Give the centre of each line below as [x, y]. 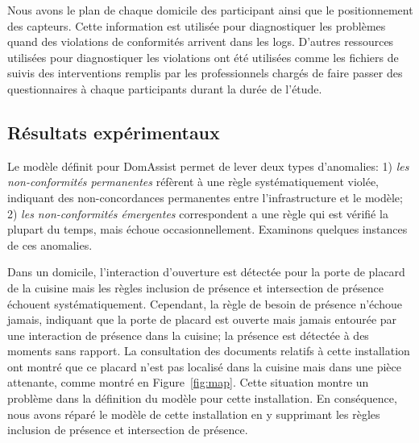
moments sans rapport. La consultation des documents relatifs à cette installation [209, 351]
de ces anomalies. [50, 244]
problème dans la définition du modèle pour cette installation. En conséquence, [202, 398]
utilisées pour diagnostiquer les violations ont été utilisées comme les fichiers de [203, 57]
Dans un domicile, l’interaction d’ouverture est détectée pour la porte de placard [206, 272]
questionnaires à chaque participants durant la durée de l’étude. [165, 88]
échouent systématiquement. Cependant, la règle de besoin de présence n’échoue [205, 303]
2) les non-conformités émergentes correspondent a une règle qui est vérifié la [198, 213]
